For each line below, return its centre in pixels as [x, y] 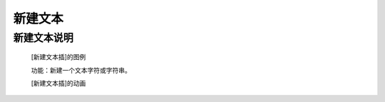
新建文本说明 [43, 38]
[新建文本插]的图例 [58, 57]
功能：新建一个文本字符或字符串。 [81, 70]
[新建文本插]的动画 [58, 83]
